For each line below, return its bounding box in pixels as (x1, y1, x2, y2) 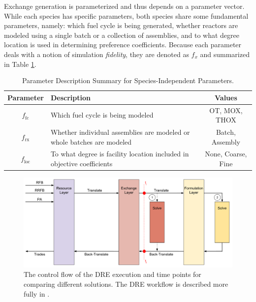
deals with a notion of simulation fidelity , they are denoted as (4, 49, 189, 59)
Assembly (211, 136, 240, 147)
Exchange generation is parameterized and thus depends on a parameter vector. (4, 1, 245, 11)
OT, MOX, (209, 105, 243, 115)
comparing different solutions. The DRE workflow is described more (24, 278, 228, 289)
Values (214, 92, 237, 102)
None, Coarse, (205, 149, 247, 159)
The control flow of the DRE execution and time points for (24, 269, 201, 279)
